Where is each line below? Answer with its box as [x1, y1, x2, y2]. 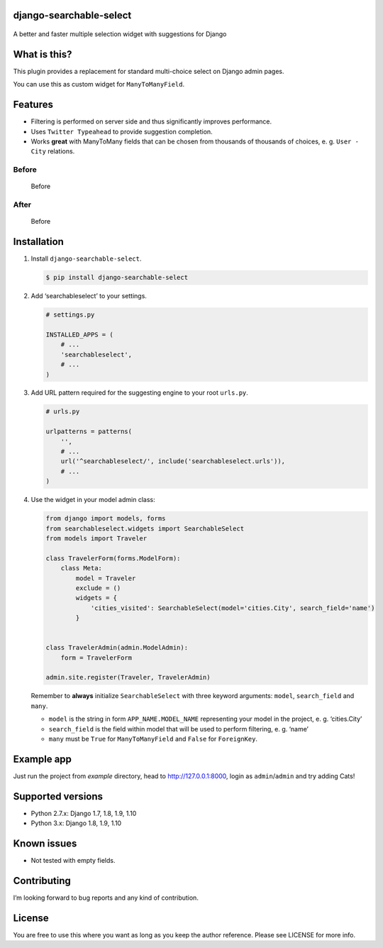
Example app [13, 753, 72, 765]
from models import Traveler [45, 534, 148, 543]
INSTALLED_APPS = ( [45, 330, 113, 339]
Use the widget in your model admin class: [30, 496, 155, 504]
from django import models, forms [45, 515, 166, 523]
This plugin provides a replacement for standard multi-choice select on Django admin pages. [13, 67, 284, 75]
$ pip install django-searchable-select [45, 273, 188, 282]
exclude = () [75, 584, 121, 592]
